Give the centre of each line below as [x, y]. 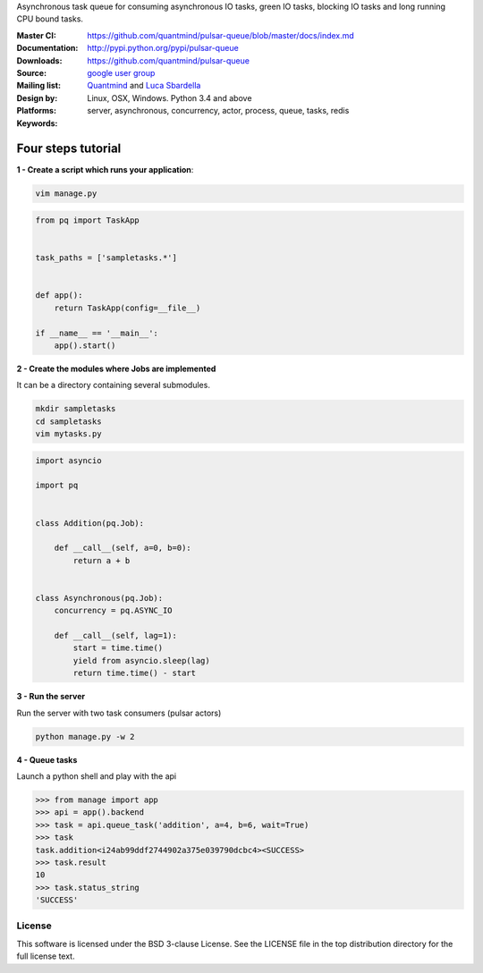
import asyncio [68, 460]
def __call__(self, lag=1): [116, 636]
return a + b [102, 560]
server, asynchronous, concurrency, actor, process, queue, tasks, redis [218, 111]
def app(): [59, 296]
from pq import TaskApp [88, 220]
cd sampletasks [68, 421]
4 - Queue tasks [47, 759]
